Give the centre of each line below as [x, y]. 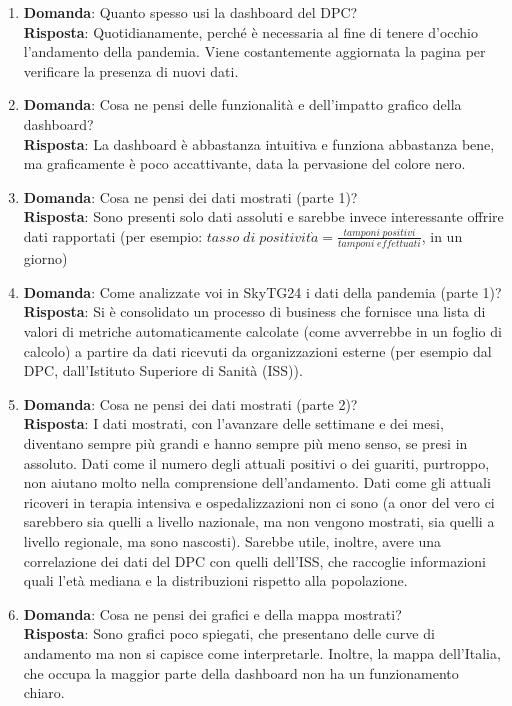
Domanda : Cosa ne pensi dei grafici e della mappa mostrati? [212, 613]
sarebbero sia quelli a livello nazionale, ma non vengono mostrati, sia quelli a [259, 521]
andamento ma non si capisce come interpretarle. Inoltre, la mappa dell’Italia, [262, 652]
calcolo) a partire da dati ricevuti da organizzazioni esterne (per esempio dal [257, 350]
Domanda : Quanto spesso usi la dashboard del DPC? [190, 12]
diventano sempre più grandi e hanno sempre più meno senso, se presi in [245, 443]
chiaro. [44, 692]
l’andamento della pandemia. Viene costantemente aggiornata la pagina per [254, 51]
